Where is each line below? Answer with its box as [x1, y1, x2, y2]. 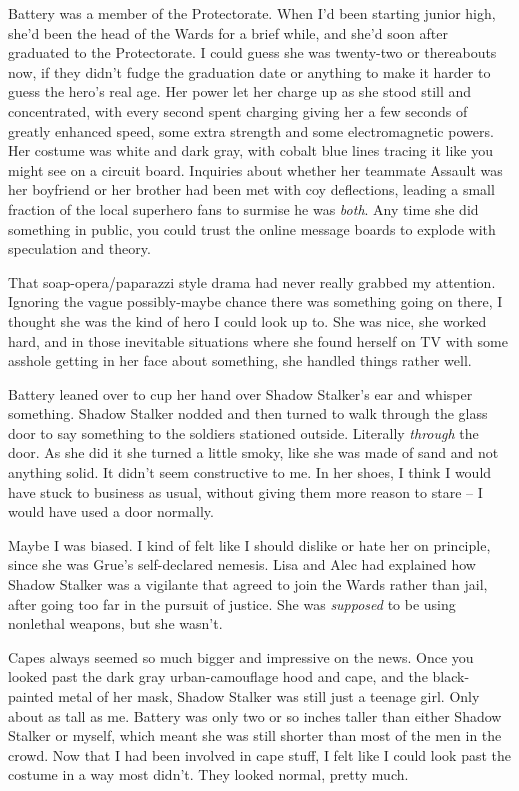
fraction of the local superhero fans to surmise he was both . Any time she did [8, 198, 479, 219]
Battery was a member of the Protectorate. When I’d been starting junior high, [8, 3, 496, 23]
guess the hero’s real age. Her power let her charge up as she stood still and [8, 81, 472, 102]
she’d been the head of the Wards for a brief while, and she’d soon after [8, 22, 448, 43]
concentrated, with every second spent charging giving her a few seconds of [8, 100, 468, 121]
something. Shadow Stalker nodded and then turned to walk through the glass [8, 403, 488, 424]
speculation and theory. [8, 238, 151, 259]
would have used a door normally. [8, 501, 214, 522]
